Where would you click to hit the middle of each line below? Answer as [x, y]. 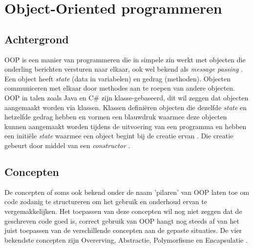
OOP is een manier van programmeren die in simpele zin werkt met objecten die [125, 59]
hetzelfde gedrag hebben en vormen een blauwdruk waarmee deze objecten [116, 117]
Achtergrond [37, 39]
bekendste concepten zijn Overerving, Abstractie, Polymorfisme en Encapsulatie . [126, 239]
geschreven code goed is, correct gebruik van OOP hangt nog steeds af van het [122, 220]
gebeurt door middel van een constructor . [67, 145]
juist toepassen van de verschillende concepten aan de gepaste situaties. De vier [123, 230]
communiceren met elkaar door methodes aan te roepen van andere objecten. [120, 88]
